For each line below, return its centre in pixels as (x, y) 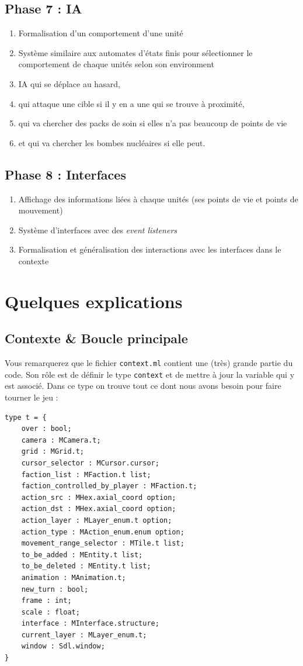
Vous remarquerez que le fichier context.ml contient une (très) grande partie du (149, 363)
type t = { (26, 417)
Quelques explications (94, 301)
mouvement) (41, 210)
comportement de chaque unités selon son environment (116, 64)
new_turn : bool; (55, 589)
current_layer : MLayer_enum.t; (84, 635)
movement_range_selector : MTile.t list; (103, 544)
